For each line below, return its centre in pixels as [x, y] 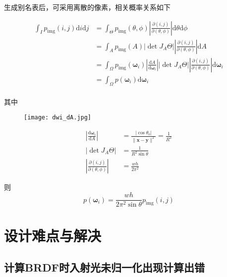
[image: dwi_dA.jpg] [58, 118]
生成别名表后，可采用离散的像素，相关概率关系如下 [87, 7]
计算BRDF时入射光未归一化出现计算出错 [105, 267]
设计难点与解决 [53, 236]
